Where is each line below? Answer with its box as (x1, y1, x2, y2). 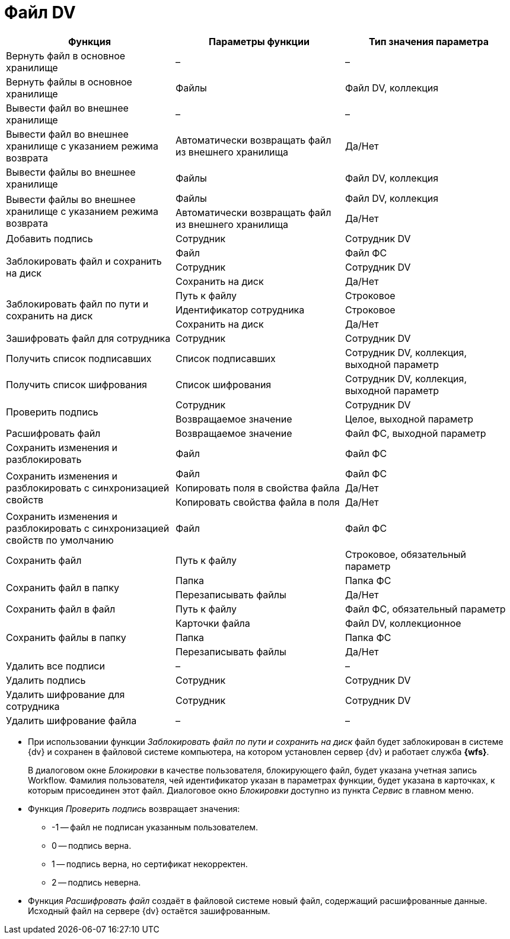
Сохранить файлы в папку (6, 631, 126, 643)
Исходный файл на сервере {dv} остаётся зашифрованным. (28, 905, 270, 916)
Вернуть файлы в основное (6, 75, 132, 88)
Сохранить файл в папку (6, 581, 119, 594)
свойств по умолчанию (6, 534, 114, 546)
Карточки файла (175, 617, 250, 629)
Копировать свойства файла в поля (175, 496, 340, 508)
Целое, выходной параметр (345, 413, 474, 425)
